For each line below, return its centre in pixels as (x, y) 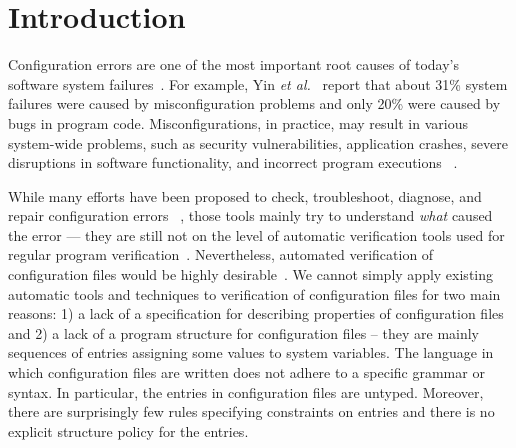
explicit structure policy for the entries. (128, 430)
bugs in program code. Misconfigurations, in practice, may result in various (238, 122)
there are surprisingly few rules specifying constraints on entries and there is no (251, 411)
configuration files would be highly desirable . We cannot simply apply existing (251, 274)
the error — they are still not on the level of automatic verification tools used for (256, 234)
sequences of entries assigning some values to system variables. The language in (251, 352)
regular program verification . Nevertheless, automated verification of (221, 254)
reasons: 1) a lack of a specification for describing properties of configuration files (256, 313)
